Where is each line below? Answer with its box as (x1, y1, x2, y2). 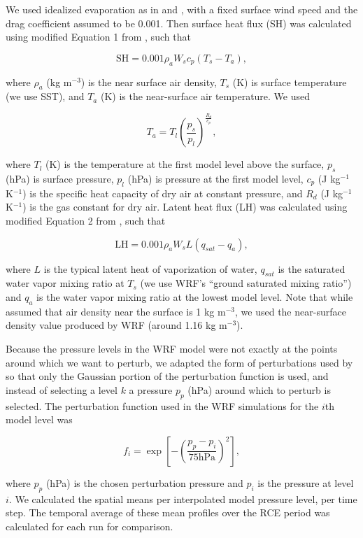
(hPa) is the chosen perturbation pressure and (45, 475, 243, 490)
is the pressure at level (257, 475, 354, 490)
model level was (6, 412, 73, 427)
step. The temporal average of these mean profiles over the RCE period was (6, 505, 330, 520)
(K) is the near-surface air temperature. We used (100, 89, 311, 104)
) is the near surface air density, (80, 74, 217, 89)
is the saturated (278, 261, 346, 276)
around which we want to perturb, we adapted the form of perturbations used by (6, 355, 353, 369)
